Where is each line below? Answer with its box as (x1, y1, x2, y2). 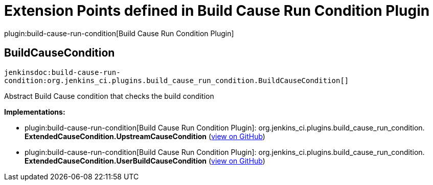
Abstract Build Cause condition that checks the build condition (4, 91, 214, 100)
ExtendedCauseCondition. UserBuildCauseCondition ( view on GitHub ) (25, 156, 265, 165)
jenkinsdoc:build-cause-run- (4, 68, 121, 76)
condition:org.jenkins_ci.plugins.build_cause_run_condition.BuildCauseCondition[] (4, 76, 349, 85)
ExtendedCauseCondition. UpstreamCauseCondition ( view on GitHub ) (25, 131, 265, 141)
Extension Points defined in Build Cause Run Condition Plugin (4, 2, 430, 19)
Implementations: (4, 107, 65, 116)
